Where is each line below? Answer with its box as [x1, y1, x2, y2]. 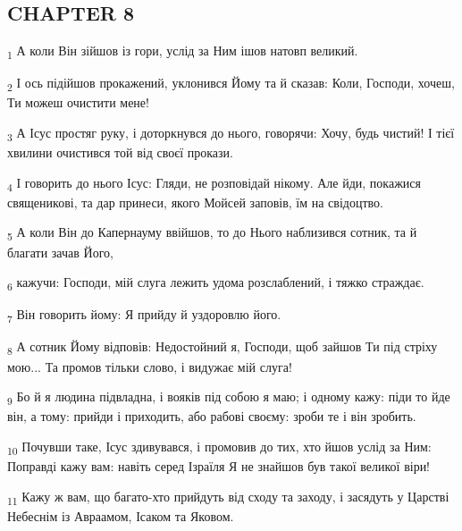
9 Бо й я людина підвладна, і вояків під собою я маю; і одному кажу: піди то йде [7, 387, 450, 408]
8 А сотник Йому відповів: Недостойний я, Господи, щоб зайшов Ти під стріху [7, 337, 438, 358]
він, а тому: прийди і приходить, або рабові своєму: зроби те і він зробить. [7, 407, 416, 426]
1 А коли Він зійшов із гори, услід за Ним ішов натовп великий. [7, 41, 358, 62]
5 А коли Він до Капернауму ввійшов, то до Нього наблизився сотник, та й [7, 223, 417, 244]
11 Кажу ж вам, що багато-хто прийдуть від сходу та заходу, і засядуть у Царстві [7, 486, 449, 508]
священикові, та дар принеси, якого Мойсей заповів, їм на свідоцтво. [7, 192, 383, 211]
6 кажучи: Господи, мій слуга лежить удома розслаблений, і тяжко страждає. [7, 273, 424, 293]
